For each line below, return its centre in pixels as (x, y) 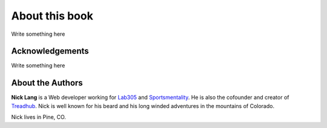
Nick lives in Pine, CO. (39, 117)
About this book (52, 16)
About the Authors (47, 83)
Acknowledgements (50, 51)
